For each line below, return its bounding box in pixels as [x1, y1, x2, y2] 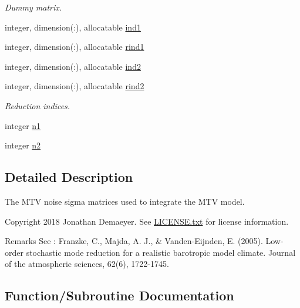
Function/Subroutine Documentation [5, 286, 234, 304]
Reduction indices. [5, 99, 70, 111]
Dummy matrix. [5, 1, 62, 13]
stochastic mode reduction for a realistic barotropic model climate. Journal [26, 246, 296, 258]
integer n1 [5, 119, 41, 131]
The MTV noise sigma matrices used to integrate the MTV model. [5, 195, 245, 207]
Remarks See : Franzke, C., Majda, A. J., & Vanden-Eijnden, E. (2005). [5, 235, 263, 247]
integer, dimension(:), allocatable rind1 [5, 40, 144, 53]
